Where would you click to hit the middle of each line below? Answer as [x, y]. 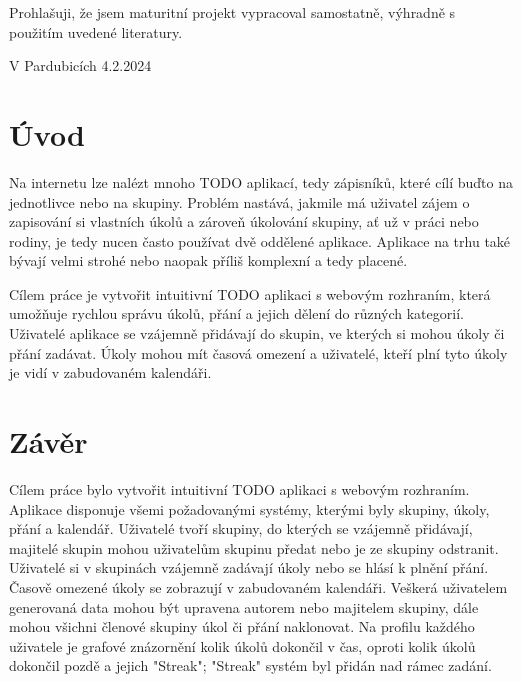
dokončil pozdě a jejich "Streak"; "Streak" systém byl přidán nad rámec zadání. [250, 665]
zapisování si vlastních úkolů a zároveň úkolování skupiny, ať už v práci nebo [244, 221]
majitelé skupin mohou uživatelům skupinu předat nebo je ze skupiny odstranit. [254, 547]
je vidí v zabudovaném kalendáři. [110, 372]
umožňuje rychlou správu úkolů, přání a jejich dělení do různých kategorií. [236, 313]
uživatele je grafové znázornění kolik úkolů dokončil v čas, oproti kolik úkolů [242, 645]
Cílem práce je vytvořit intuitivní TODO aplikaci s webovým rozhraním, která [250, 293]
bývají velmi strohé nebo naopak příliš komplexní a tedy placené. [208, 260]
